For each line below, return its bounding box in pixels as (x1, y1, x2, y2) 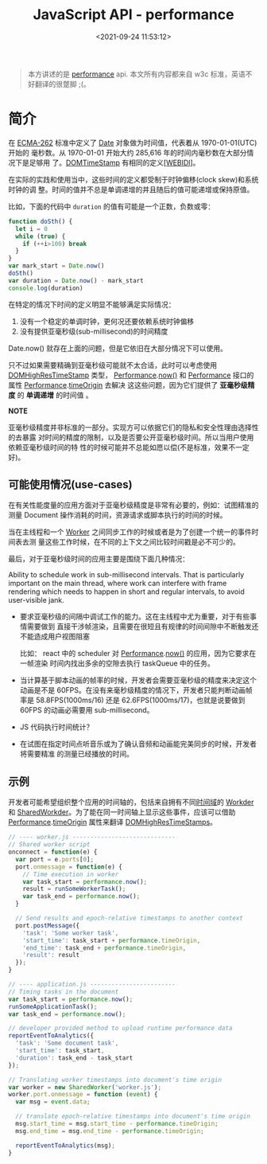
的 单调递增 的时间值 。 (17, 390, 93, 400)
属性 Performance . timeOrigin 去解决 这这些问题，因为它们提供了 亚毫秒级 (8, 380, 248, 389)
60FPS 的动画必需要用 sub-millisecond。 (19, 705, 154, 715)
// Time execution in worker (22, 870, 119, 878)
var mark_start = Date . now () (8, 262, 105, 270)
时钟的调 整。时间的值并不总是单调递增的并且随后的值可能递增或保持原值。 (8, 185, 254, 194)
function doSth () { (8, 217, 73, 225)
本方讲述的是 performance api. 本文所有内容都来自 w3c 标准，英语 (27, 69, 246, 79)
